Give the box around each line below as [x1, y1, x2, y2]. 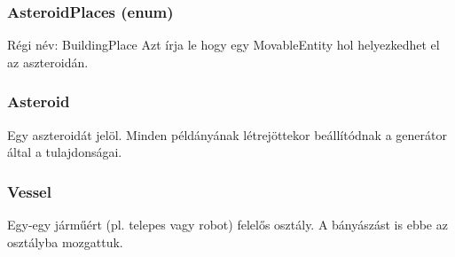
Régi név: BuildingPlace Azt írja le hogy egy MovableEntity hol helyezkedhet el [7, 35, 440, 54]
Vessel [7, 180, 51, 202]
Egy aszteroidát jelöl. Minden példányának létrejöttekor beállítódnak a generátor [7, 125, 447, 144]
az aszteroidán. [7, 52, 89, 71]
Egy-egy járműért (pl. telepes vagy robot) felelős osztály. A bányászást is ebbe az [7, 215, 448, 234]
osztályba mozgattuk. [7, 232, 123, 251]
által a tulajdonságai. [7, 143, 122, 161]
